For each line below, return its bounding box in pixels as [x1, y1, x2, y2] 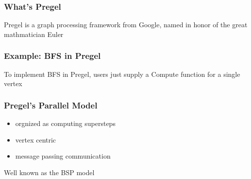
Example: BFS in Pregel [4, 50, 101, 62]
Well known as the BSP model [4, 167, 95, 177]
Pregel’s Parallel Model [4, 99, 98, 111]
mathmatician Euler [4, 29, 64, 39]
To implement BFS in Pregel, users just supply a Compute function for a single [4, 69, 240, 79]
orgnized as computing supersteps [15, 118, 116, 128]
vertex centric [15, 134, 56, 144]
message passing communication [15, 151, 111, 161]
